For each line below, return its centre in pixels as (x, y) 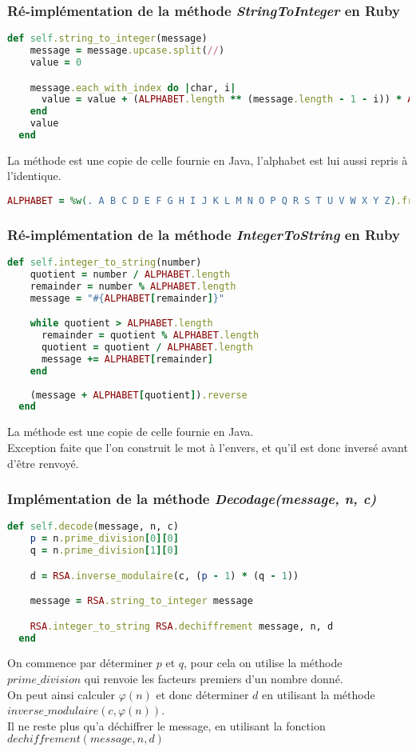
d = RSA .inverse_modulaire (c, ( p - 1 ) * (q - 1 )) (164, 576)
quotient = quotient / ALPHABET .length (147, 348)
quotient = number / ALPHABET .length (130, 275)
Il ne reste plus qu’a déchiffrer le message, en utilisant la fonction (166, 725)
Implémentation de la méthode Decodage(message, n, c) (192, 499)
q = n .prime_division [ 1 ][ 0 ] (104, 551)
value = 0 (56, 62)
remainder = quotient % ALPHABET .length (150, 336)
